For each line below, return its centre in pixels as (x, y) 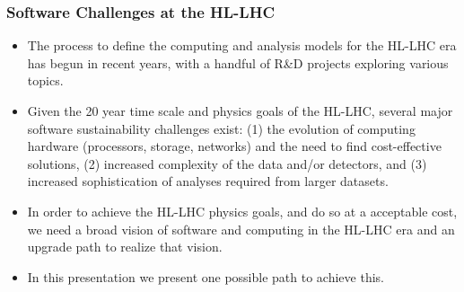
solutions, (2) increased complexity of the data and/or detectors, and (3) (227, 163)
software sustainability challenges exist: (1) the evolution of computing (221, 128)
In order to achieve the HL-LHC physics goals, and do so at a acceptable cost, (242, 211)
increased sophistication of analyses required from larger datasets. (208, 181)
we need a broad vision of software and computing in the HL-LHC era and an (241, 229)
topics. (45, 80)
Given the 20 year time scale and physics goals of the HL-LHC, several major (240, 111)
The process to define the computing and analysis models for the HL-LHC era (242, 45)
